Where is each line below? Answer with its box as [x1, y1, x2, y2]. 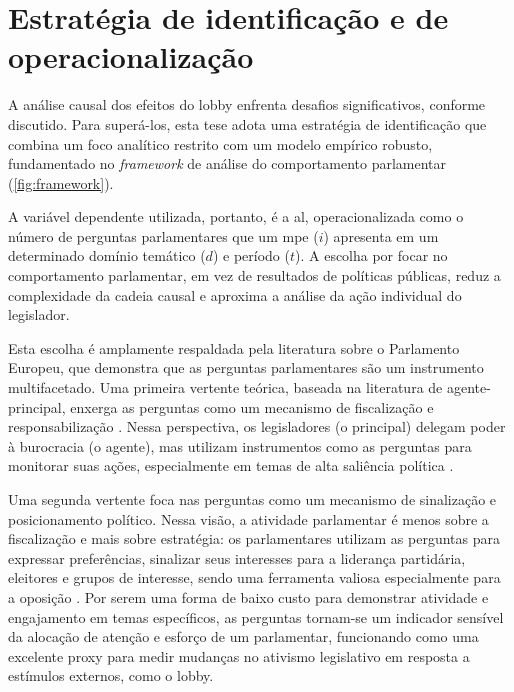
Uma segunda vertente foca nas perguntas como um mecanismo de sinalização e [8, 489, 497, 509]
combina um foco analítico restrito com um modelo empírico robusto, [8, 133, 433, 154]
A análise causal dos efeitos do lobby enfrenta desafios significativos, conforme [8, 94, 486, 115]
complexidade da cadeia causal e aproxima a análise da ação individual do [8, 284, 462, 305]
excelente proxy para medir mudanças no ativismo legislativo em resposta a [8, 645, 470, 666]
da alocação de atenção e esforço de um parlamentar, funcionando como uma [8, 626, 479, 647]
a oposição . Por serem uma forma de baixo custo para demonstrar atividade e [8, 586, 489, 607]
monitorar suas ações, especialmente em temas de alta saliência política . [8, 455, 454, 476]
